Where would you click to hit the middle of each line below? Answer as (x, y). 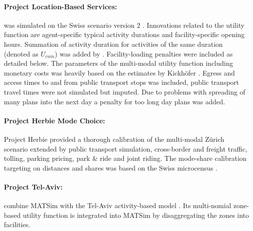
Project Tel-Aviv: (33, 186)
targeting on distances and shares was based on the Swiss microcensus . (111, 167)
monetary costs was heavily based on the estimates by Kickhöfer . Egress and (119, 72)
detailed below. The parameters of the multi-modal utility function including (118, 63)
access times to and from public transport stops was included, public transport (122, 82)
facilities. (17, 224)
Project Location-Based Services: (61, 6)
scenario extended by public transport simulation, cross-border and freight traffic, (126, 148)
